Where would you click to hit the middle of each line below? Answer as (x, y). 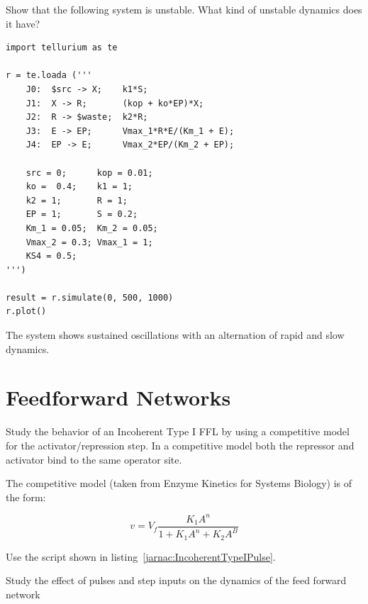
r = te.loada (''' (49, 75)
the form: (26, 497)
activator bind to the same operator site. (94, 459)
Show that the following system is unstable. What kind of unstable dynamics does (184, 9)
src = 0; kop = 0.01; (89, 173)
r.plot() (26, 312)
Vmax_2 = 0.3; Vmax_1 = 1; (89, 242)
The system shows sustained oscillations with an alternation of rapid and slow (175, 335)
